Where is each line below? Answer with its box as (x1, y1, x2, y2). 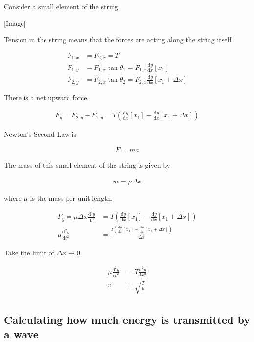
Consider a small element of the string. (4, 1, 120, 11)
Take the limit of (4, 248, 54, 258)
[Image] (4, 18, 26, 28)
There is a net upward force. (4, 92, 89, 102)
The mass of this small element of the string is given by (4, 160, 170, 170)
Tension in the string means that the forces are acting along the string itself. (4, 34, 233, 45)
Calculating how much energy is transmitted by (4, 312, 251, 327)
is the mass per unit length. (30, 192, 113, 203)
